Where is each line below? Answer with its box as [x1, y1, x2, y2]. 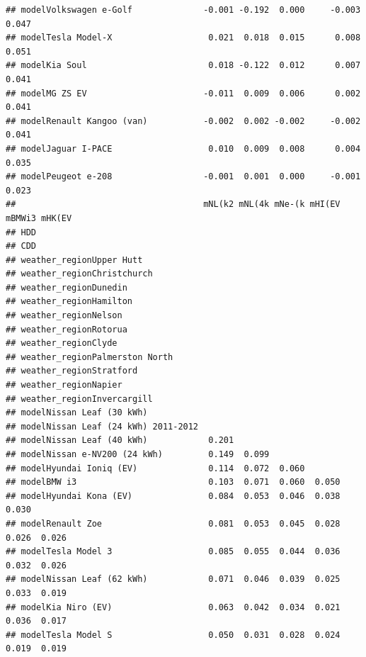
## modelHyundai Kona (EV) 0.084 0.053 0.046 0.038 [6, 490, 341, 501]
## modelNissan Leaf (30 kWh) [6, 408, 148, 418]
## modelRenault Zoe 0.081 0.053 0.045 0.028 [6, 518, 341, 529]
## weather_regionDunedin [6, 282, 127, 293]
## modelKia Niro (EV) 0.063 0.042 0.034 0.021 [6, 602, 341, 612]
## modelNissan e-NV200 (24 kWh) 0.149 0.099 [6, 449, 270, 459]
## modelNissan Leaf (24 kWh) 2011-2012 [6, 421, 199, 432]
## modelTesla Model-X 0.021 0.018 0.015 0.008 [6, 33, 361, 43]
